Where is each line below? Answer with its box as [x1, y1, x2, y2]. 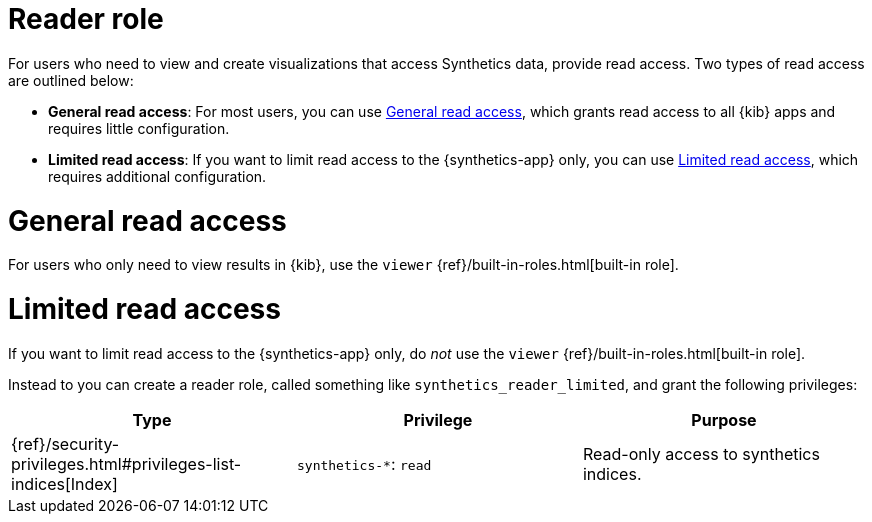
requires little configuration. [48, 119, 230, 137]
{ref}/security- [11, 433, 120, 454]
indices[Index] [11, 473, 118, 494]
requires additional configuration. [48, 167, 267, 185]
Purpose [691, 409, 757, 430]
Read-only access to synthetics [582, 443, 820, 464]
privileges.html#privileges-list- [11, 453, 242, 474]
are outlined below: [8, 71, 134, 89]
